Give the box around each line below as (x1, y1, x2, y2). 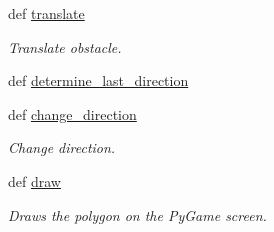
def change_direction (8, 103, 137, 124)
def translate (8, 3, 85, 23)
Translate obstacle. (8, 36, 122, 57)
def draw (8, 170, 61, 191)
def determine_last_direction (8, 70, 189, 91)
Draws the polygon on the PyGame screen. (8, 204, 267, 225)
